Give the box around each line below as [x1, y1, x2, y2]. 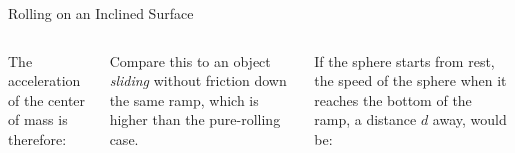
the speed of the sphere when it [314, 70, 507, 91]
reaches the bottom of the [314, 89, 472, 110]
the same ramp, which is [109, 89, 259, 110]
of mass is [8, 109, 68, 130]
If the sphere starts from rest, [314, 50, 495, 71]
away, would [432, 109, 507, 130]
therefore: [8, 128, 67, 149]
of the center [8, 89, 86, 110]
